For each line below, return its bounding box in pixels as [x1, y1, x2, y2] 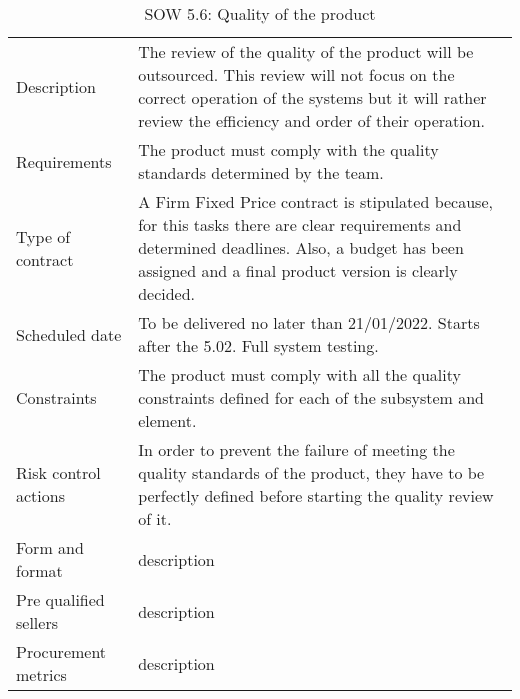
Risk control [16, 461, 101, 484]
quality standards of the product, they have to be [138, 461, 485, 484]
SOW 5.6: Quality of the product [144, 2, 376, 25]
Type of [16, 224, 71, 248]
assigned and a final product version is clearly [138, 259, 458, 282]
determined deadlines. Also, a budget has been [138, 236, 464, 259]
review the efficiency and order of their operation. [138, 109, 486, 132]
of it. [138, 507, 172, 530]
